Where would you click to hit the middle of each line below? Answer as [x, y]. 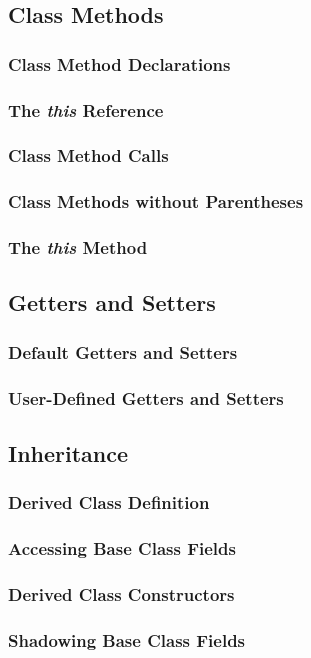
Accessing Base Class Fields [122, 548]
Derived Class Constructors [121, 593]
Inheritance [68, 452]
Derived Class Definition [109, 502]
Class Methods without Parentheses [156, 201]
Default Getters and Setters [123, 351]
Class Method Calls [88, 155]
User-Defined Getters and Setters [146, 397]
